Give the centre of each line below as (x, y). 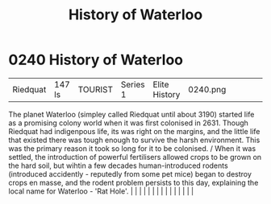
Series (133, 84)
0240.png (207, 89)
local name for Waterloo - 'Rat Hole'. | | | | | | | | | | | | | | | (101, 191)
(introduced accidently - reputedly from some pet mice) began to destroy (130, 173)
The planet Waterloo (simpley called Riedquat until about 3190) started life (131, 114)
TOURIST (96, 89)
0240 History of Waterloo (96, 60)
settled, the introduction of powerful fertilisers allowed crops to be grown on (135, 157)
